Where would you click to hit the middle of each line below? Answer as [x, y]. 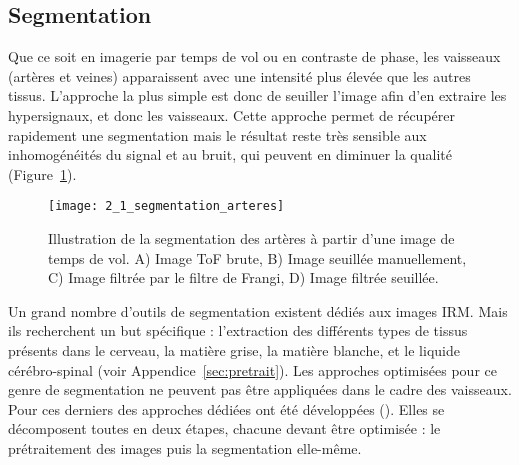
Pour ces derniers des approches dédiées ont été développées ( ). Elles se [226, 408]
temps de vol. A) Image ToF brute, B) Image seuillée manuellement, [257, 257]
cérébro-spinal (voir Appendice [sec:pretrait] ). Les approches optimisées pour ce [252, 369]
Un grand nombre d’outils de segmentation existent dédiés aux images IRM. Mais [258, 310]
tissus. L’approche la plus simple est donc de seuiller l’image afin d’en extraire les [257, 95]
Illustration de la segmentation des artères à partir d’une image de [251, 238]
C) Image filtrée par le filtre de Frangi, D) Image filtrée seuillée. [243, 277]
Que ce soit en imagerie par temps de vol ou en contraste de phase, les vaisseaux [254, 56]
